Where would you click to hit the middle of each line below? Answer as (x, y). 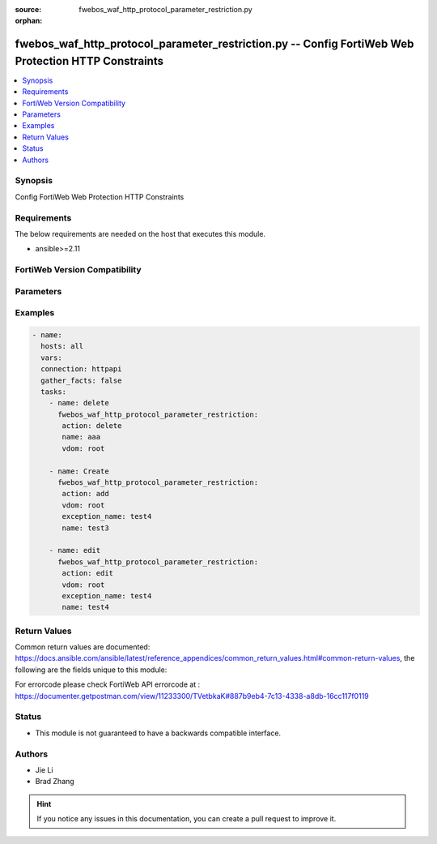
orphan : (29, 21)
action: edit (87, 573)
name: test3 (85, 528)
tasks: (54, 392)
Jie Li (44, 769)
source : (28, 9)
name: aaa (81, 437)
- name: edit (75, 551)
